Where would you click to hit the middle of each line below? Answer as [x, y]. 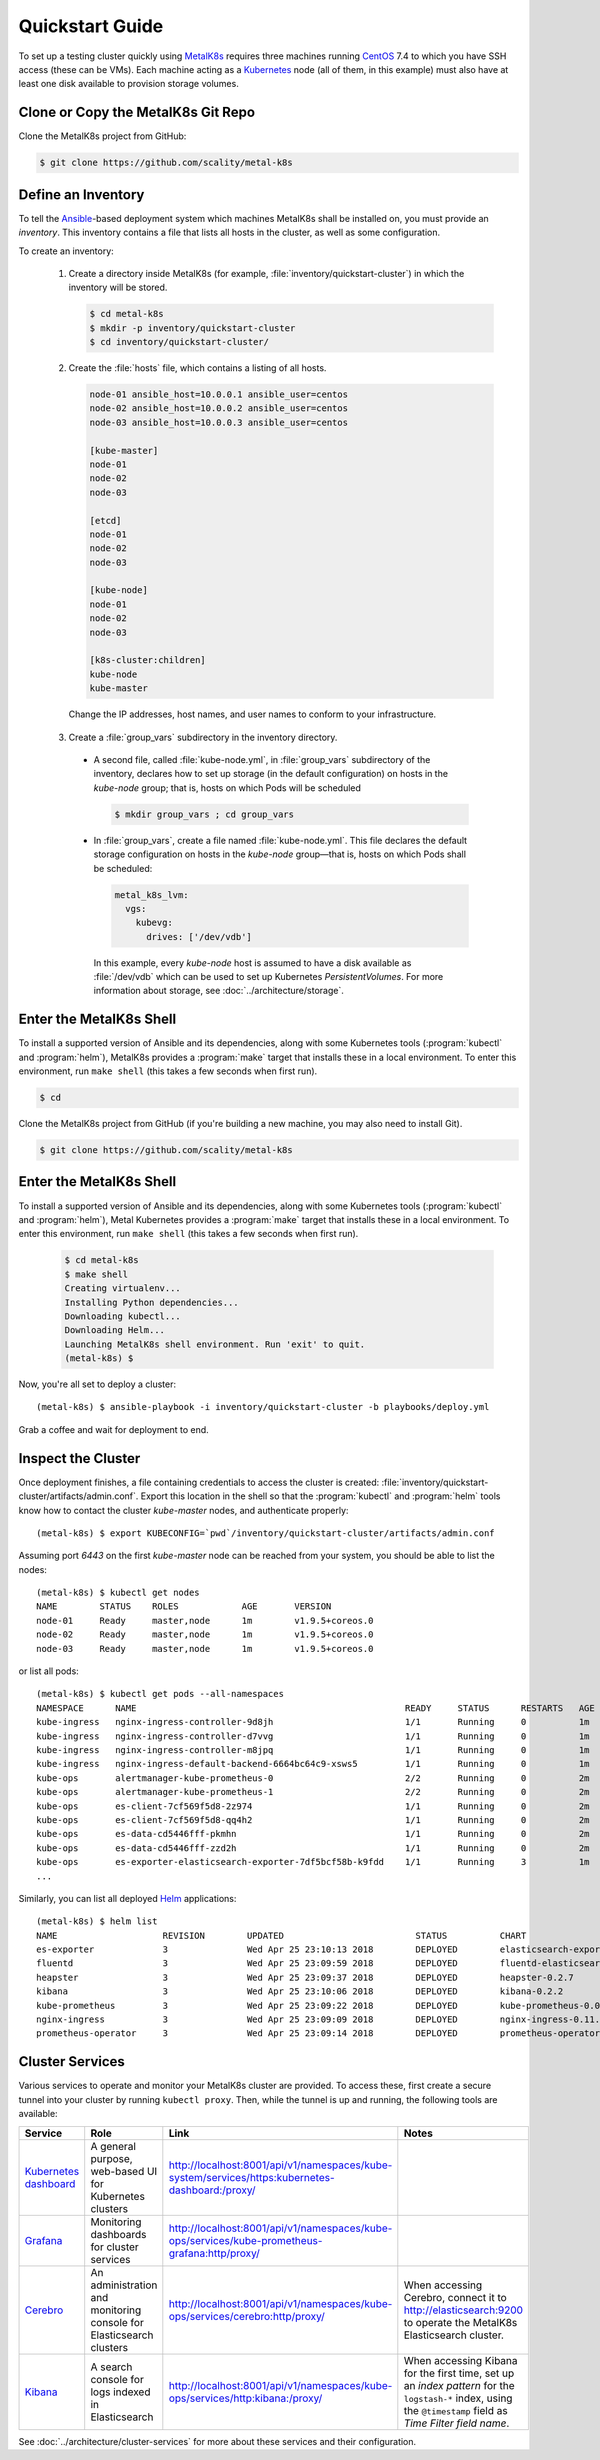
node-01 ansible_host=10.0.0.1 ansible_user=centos [219, 394]
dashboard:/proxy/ [212, 2190]
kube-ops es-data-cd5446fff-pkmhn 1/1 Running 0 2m [313, 1834]
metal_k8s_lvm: [151, 894]
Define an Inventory [81, 194]
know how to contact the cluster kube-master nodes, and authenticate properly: [183, 1510]
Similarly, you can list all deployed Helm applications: [127, 1898]
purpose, [112, 2158]
